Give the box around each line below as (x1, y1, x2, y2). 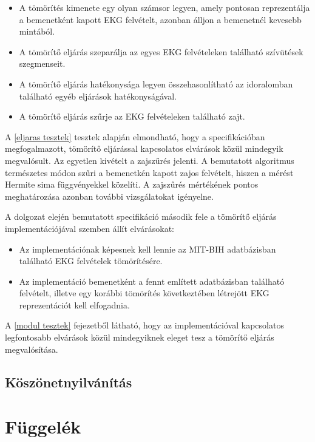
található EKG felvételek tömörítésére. (19, 254, 163, 267)
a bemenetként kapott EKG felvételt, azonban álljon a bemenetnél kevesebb (19, 13, 302, 25)
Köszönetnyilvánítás (5, 372, 132, 391)
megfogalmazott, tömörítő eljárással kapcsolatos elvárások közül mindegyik (5, 142, 283, 155)
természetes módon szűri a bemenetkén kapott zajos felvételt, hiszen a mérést (5, 166, 294, 178)
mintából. (19, 25, 55, 38)
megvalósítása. (5, 342, 58, 355)
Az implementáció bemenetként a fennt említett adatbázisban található (19, 274, 285, 287)
